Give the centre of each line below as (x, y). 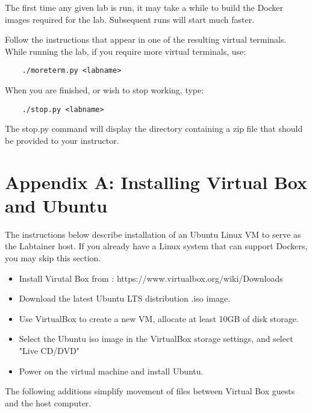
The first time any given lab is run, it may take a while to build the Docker (144, 7)
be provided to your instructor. (62, 140)
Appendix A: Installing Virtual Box (156, 182)
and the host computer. (48, 402)
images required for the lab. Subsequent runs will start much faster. (130, 19)
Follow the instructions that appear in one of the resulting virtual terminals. (146, 39)
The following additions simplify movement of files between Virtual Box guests (150, 391)
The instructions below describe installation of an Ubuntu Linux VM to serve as (153, 234)
